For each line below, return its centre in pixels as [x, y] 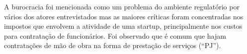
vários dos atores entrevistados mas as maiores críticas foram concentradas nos [124, 16]
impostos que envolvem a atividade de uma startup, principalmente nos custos [123, 26]
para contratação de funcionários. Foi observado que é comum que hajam [115, 35]
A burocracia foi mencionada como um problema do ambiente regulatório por [122, 6]
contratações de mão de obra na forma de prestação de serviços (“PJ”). [113, 45]
